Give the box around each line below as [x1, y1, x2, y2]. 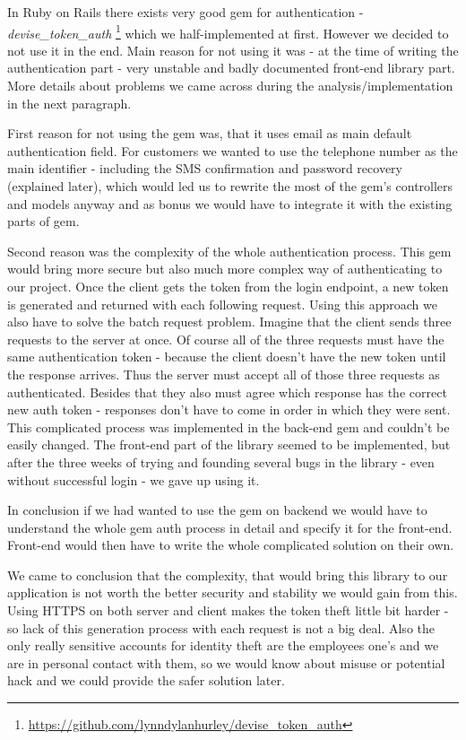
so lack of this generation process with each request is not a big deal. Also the [7, 618, 435, 637]
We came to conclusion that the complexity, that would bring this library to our [7, 565, 448, 584]
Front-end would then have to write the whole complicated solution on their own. [7, 535, 454, 554]
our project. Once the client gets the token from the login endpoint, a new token [7, 276, 449, 295]
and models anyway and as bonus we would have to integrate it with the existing [7, 194, 453, 213]
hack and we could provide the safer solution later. [7, 671, 285, 690]
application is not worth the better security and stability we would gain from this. [7, 583, 458, 602]
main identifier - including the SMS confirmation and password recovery [7, 159, 402, 178]
